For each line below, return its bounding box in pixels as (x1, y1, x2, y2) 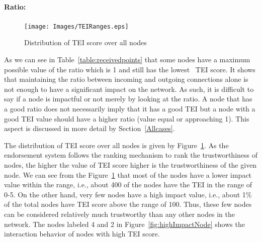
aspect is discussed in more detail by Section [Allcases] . (4, 123, 175, 134)
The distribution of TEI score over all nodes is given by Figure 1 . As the (4, 140, 229, 150)
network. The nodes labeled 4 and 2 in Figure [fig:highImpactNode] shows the (4, 218, 245, 229)
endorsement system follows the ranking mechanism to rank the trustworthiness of (4, 150, 257, 160)
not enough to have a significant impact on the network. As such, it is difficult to (4, 83, 254, 94)
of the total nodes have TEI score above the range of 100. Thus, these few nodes (4, 199, 252, 209)
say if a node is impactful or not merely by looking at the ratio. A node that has (4, 93, 252, 104)
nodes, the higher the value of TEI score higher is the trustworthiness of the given (4, 159, 257, 170)
